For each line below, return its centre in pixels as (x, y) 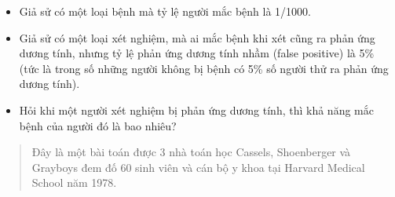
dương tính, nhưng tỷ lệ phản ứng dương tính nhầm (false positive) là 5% (197, 53)
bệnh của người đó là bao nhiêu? (98, 125)
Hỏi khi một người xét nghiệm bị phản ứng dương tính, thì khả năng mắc (196, 109)
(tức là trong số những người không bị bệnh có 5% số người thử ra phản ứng (204, 68)
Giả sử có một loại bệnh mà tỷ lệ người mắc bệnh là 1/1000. (165, 11)
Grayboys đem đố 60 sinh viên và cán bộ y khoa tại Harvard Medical (198, 167)
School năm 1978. (74, 182)
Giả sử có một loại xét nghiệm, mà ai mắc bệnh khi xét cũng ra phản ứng (197, 37)
